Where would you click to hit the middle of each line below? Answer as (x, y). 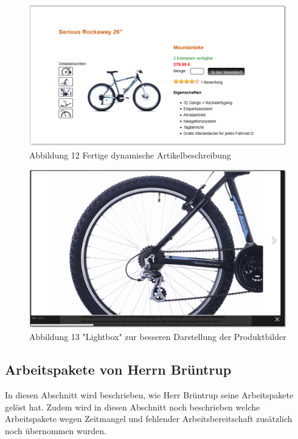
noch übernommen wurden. (56, 430)
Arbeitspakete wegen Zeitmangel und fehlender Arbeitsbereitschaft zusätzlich (149, 419)
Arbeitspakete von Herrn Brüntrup (118, 369)
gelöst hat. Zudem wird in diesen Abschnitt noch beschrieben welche (133, 407)
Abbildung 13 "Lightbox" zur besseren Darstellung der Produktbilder (158, 337)
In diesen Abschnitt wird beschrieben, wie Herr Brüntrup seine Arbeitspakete (149, 395)
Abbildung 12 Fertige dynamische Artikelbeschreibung (130, 155)
